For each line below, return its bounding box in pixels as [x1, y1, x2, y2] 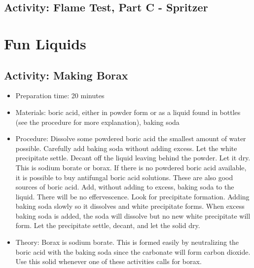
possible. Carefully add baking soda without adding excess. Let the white [15, 143, 237, 153]
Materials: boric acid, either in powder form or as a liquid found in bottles [15, 107, 241, 117]
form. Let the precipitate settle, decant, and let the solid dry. [15, 220, 200, 230]
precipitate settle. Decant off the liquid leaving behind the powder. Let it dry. [15, 153, 251, 163]
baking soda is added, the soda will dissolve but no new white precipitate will [15, 210, 251, 221]
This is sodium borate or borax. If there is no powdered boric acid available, [15, 162, 247, 172]
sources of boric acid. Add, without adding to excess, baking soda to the [15, 182, 234, 192]
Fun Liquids [4, 33, 86, 53]
